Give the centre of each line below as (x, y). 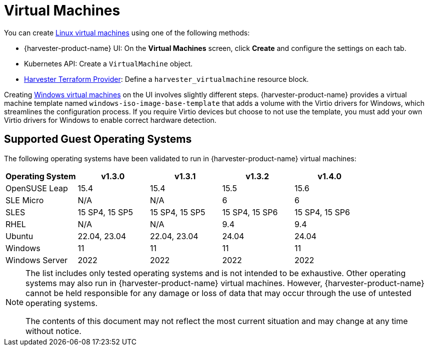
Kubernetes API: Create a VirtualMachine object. (108, 63)
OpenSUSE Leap (37, 188)
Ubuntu (19, 236)
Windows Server (37, 260)
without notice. (53, 331)
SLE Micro (25, 200)
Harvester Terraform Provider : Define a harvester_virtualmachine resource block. (166, 79)
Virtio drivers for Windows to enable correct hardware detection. (110, 120)
